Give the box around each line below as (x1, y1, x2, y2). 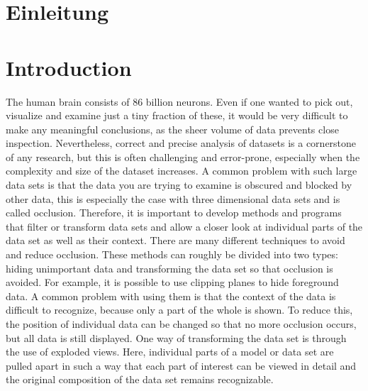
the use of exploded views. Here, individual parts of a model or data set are (6, 344, 334, 359)
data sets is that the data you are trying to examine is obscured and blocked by (6, 177, 352, 192)
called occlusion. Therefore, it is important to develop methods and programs (6, 205, 342, 220)
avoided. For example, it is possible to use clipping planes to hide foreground (6, 275, 339, 290)
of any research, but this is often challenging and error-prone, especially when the (6, 149, 360, 164)
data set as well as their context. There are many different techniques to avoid (6, 233, 345, 248)
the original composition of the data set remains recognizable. (6, 372, 274, 387)
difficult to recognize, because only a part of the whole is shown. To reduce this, (6, 302, 353, 317)
